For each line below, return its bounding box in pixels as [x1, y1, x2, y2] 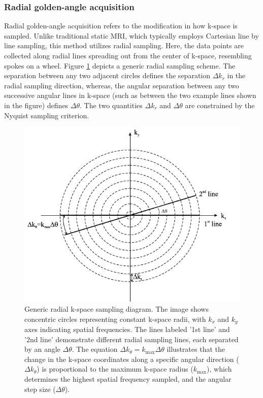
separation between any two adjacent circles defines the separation [4, 70, 210, 81]
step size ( [24, 383, 56, 394]
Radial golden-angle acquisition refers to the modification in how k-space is [4, 20, 238, 31]
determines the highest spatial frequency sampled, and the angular [24, 374, 232, 384]
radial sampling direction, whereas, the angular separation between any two [4, 80, 239, 90]
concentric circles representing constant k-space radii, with [24, 313, 206, 324]
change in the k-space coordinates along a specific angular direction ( [24, 353, 239, 364]
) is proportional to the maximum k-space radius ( [37, 363, 193, 374]
